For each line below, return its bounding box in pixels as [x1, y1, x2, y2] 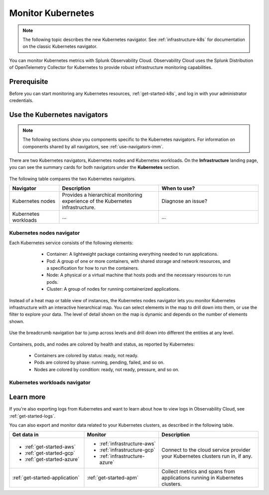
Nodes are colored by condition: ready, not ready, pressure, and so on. [34, 366, 179, 372]
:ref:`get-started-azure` [24, 456, 80, 463]
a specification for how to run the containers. [46, 265, 139, 271]
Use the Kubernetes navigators [9, 110, 108, 119]
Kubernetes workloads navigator [9, 379, 91, 386]
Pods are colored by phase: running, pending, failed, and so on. [34, 360, 164, 366]
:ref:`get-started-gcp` [24, 450, 76, 457]
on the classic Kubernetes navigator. [22, 43, 98, 49]
